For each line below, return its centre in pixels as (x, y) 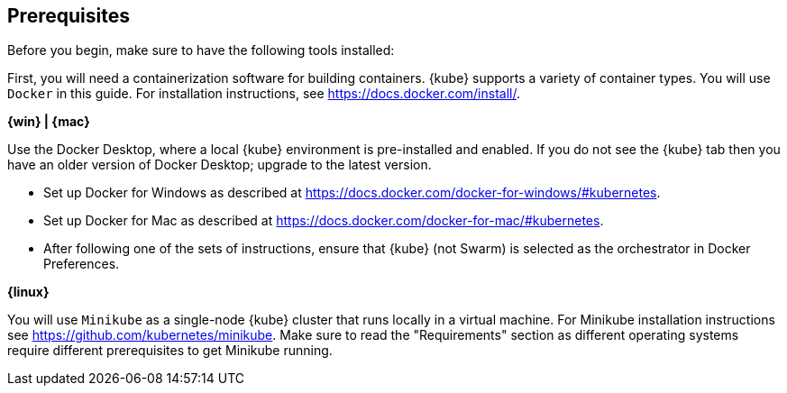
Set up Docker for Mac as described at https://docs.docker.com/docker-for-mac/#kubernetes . (324, 221)
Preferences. (82, 264)
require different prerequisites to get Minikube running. (170, 351)
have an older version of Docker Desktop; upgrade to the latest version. (220, 165)
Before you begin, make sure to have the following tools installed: (201, 50)
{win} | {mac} (49, 122)
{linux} (28, 292)
